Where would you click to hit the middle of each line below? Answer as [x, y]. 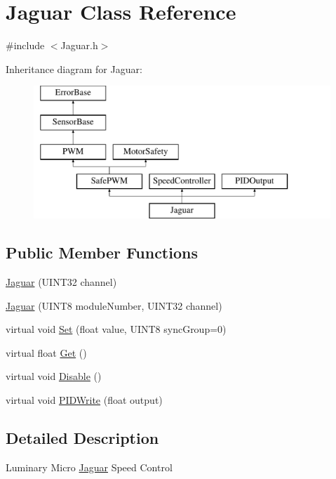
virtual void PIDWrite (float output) [84, 400]
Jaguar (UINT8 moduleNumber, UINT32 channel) [114, 305]
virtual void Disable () [54, 376]
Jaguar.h [79, 45]
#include [25, 45]
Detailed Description [82, 438]
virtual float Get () [46, 352]
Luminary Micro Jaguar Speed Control [89, 467]
